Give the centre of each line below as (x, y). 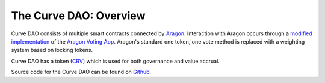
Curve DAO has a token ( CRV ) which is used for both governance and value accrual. (115, 61)
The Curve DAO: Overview (78, 16)
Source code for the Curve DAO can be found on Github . (81, 72)
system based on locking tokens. (52, 50)
